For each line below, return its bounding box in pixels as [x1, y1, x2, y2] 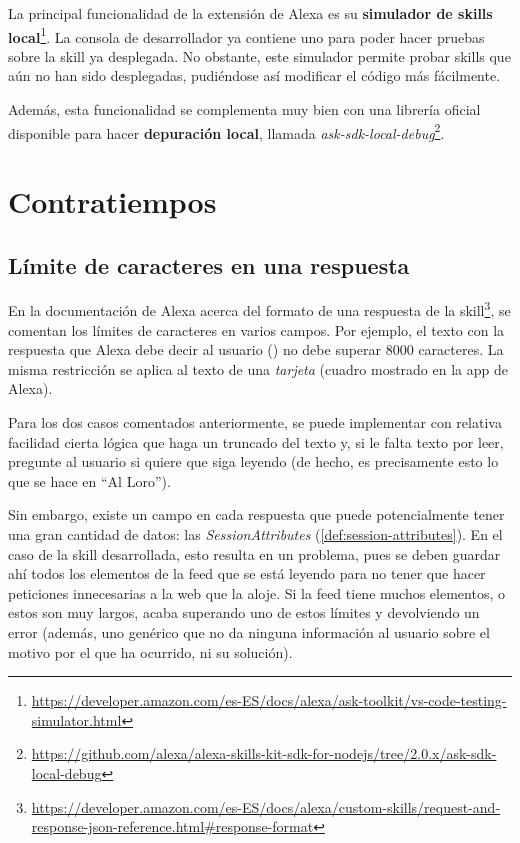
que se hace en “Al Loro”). [8, 470, 171, 491]
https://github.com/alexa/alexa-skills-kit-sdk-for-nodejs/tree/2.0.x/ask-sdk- [31, 743, 497, 764]
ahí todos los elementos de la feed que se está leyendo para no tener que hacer [8, 563, 486, 584]
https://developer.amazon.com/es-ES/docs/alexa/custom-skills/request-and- [31, 796, 501, 817]
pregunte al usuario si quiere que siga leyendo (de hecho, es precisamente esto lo [8, 451, 499, 472]
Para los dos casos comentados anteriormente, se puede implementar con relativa [8, 412, 502, 433]
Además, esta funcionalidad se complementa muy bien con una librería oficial [8, 99, 481, 120]
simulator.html [31, 709, 122, 730]
